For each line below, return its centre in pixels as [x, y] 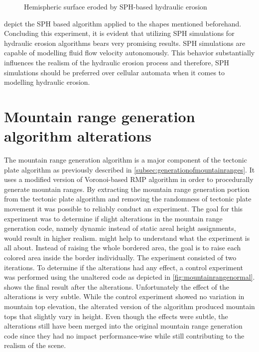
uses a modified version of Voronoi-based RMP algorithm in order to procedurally [129, 179]
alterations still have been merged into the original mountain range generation [123, 326]
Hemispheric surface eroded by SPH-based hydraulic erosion [116, 6]
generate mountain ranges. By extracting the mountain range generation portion [127, 189]
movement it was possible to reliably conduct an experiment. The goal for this [124, 209]
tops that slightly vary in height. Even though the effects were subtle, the [116, 316]
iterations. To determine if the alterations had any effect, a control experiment [124, 267]
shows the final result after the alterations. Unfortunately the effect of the [117, 286]
